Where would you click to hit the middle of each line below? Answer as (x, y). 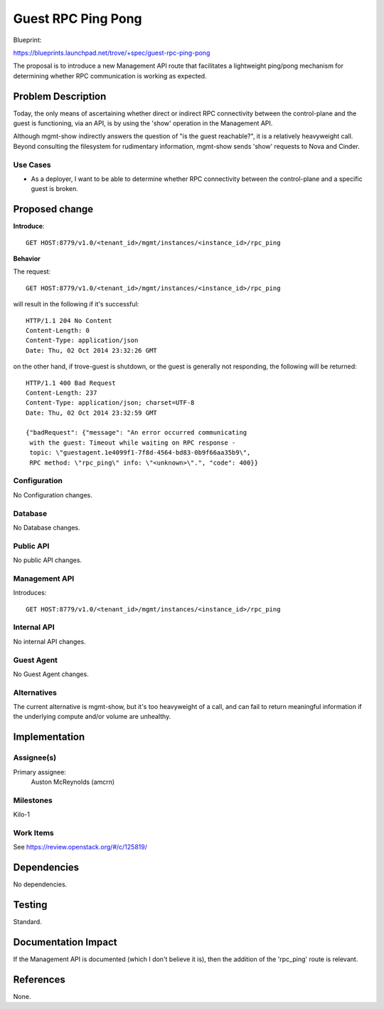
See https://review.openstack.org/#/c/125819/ (80, 847)
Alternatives (35, 693)
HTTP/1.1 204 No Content (69, 320)
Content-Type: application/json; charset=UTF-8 (110, 403)
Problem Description (60, 96)
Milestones (33, 800)
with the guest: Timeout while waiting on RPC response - (133, 443)
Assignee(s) (35, 757)
